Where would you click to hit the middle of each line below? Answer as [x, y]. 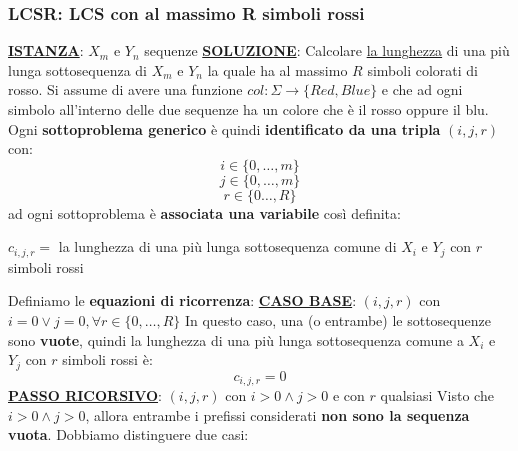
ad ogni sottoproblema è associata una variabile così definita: [204, 212]
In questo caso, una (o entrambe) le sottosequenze [337, 320]
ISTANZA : [46, 50]
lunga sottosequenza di [77, 69]
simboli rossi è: [107, 359]
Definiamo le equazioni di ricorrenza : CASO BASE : [182, 300]
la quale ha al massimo [277, 69]
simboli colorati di [422, 69]
